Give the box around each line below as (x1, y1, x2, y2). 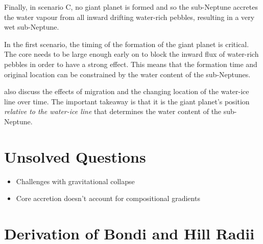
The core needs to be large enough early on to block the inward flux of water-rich (4, 49, 259, 59)
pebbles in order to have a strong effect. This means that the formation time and (4, 58, 257, 69)
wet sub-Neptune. (4, 21, 59, 32)
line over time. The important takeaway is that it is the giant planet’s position (4, 96, 250, 106)
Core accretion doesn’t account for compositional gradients (16, 193, 200, 204)
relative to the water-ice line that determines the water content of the (4, 106, 222, 117)
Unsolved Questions (4, 146, 146, 167)
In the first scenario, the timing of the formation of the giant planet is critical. (4, 38, 249, 49)
